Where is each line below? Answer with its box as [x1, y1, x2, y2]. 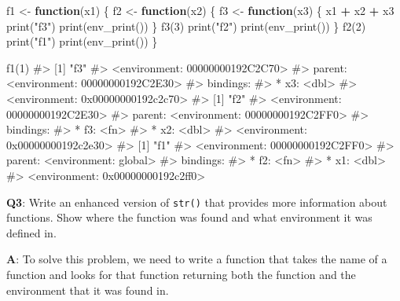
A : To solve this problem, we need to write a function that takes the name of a [6, 251, 387, 267]
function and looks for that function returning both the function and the [6, 266, 356, 282]
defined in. [6, 224, 57, 240]
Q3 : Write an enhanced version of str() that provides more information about [6, 193, 387, 210]
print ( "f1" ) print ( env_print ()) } [6, 33, 158, 50]
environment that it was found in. [6, 281, 169, 298]
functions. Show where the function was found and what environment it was [6, 209, 372, 226]
